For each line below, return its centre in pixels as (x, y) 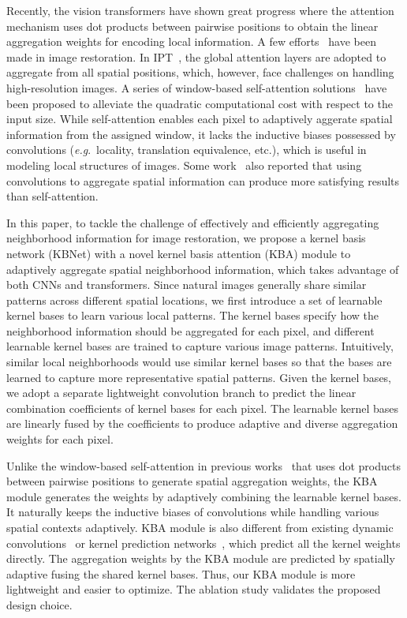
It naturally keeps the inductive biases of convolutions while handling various (193, 512)
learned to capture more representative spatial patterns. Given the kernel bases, (199, 377)
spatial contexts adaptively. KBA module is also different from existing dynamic (200, 527)
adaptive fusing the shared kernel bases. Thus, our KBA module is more (181, 573)
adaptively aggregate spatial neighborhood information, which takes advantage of (203, 269)
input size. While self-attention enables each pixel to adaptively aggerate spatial (200, 119)
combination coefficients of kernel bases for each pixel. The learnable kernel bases (203, 408)
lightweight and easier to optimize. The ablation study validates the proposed (194, 589)
